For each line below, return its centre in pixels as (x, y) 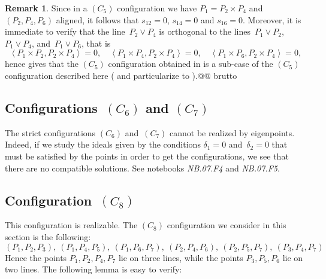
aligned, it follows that (97, 19)
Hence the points (36, 257)
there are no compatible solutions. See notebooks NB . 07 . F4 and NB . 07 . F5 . (142, 168)
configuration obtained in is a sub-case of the (191, 64)
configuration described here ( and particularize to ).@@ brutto (121, 75)
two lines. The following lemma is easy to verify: (93, 269)
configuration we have (157, 8)
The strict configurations (50, 132)
